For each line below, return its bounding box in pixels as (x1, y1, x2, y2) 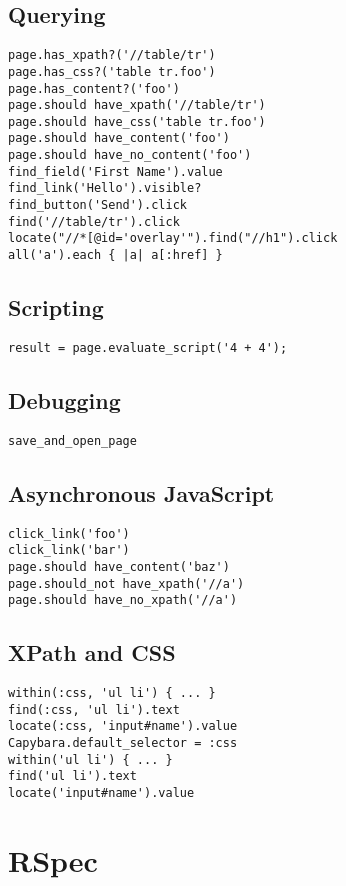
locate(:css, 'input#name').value (8, 719, 238, 734)
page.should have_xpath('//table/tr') (8, 98, 266, 113)
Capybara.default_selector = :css (8, 736, 238, 751)
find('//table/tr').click (8, 214, 180, 229)
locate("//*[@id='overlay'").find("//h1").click (8, 231, 338, 246)
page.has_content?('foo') (8, 81, 180, 96)
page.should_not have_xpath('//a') (8, 576, 245, 591)
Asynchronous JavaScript (8, 477, 275, 508)
